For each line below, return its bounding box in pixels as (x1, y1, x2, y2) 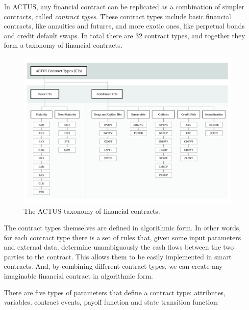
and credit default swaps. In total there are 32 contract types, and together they (4, 30, 245, 40)
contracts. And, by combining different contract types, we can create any (4, 261, 223, 271)
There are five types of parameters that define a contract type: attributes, (4, 287, 225, 297)
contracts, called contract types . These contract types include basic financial (4, 11, 231, 21)
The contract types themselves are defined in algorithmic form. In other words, (4, 222, 241, 232)
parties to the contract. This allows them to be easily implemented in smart (4, 251, 232, 261)
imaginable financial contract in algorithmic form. (4, 270, 153, 281)
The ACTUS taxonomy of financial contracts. (24, 206, 160, 216)
